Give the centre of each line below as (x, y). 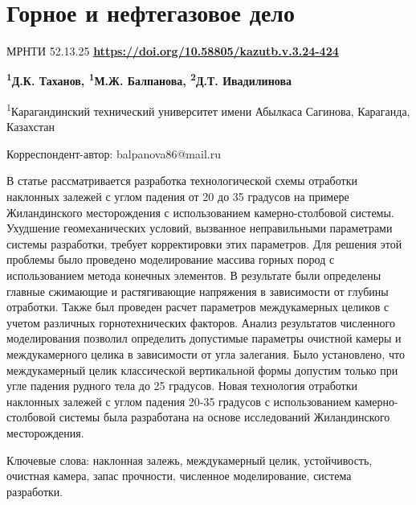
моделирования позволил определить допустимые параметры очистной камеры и (204, 338)
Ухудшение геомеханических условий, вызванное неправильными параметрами (200, 228)
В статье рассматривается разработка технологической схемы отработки (182, 181)
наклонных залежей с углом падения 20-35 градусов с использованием (179, 401)
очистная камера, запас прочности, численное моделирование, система (179, 476)
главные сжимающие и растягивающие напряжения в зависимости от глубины (198, 291)
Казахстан (31, 127)
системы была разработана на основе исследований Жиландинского (224, 417)
